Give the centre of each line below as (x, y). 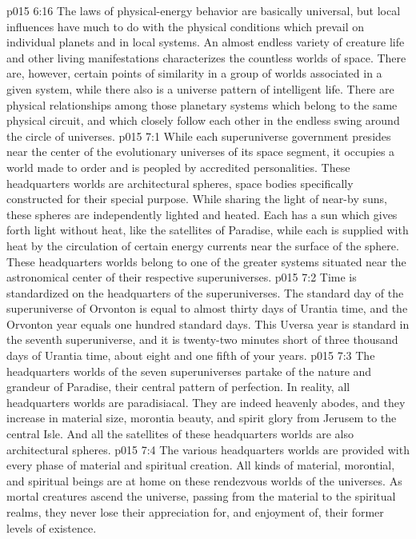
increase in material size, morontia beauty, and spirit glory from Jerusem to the (202, 418)
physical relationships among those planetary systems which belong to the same (202, 104)
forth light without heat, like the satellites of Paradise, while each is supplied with (208, 230)
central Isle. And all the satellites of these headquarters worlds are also (180, 434)
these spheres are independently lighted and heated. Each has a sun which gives (202, 214)
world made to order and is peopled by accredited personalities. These (178, 167)
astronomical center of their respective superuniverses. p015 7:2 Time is (182, 277)
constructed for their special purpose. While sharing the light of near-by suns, (197, 199)
